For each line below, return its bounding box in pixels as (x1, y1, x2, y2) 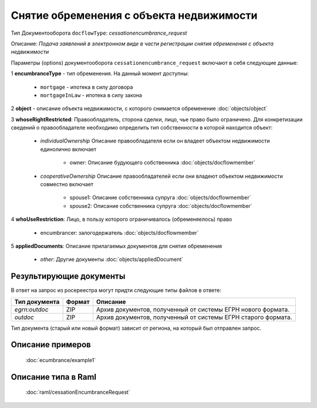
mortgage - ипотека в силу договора (40, 83, 133, 91)
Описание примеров (11, 340, 91, 350)
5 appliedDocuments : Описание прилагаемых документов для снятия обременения (11, 242, 222, 250)
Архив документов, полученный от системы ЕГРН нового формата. (96, 305, 290, 313)
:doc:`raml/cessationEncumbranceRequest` (25, 389, 130, 396)
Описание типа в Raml (11, 371, 97, 382)
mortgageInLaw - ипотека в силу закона (40, 91, 142, 98)
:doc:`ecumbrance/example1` (25, 357, 96, 364)
